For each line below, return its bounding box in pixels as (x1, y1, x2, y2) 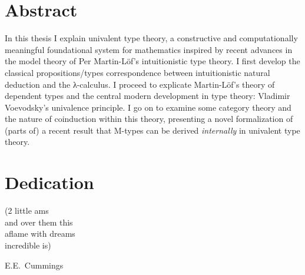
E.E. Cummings (5, 259, 64, 271)
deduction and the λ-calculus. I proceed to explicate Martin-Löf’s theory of (5, 78, 275, 90)
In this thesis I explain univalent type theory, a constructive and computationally (5, 32, 298, 44)
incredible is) (5, 238, 51, 251)
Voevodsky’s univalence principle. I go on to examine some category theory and (5, 101, 291, 113)
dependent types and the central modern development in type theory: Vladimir (5, 90, 290, 102)
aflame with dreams (5, 227, 75, 240)
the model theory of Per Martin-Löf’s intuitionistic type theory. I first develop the (5, 55, 300, 67)
